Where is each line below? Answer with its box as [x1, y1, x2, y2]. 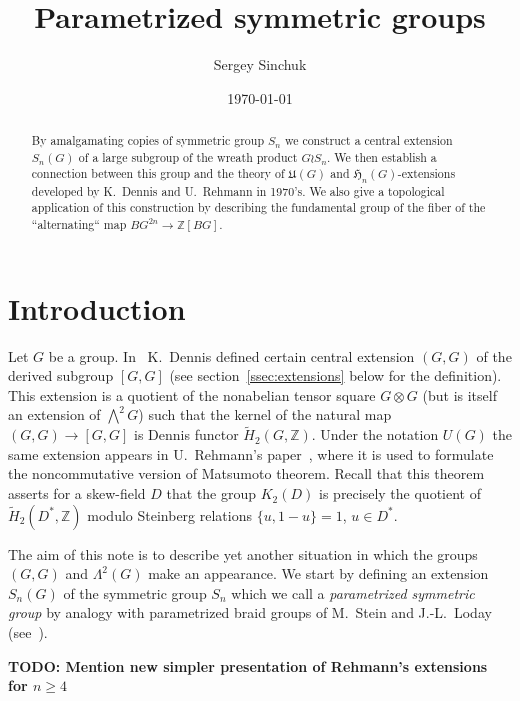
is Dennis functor [134, 424, 239, 445]
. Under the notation [311, 424, 439, 445]
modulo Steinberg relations [87, 504, 252, 525]
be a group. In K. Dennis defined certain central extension [48, 345, 415, 366]
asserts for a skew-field [8, 483, 146, 504]
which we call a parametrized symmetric [231, 582, 475, 603]
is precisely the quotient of [319, 483, 481, 504]
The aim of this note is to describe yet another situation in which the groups [8, 543, 478, 564]
